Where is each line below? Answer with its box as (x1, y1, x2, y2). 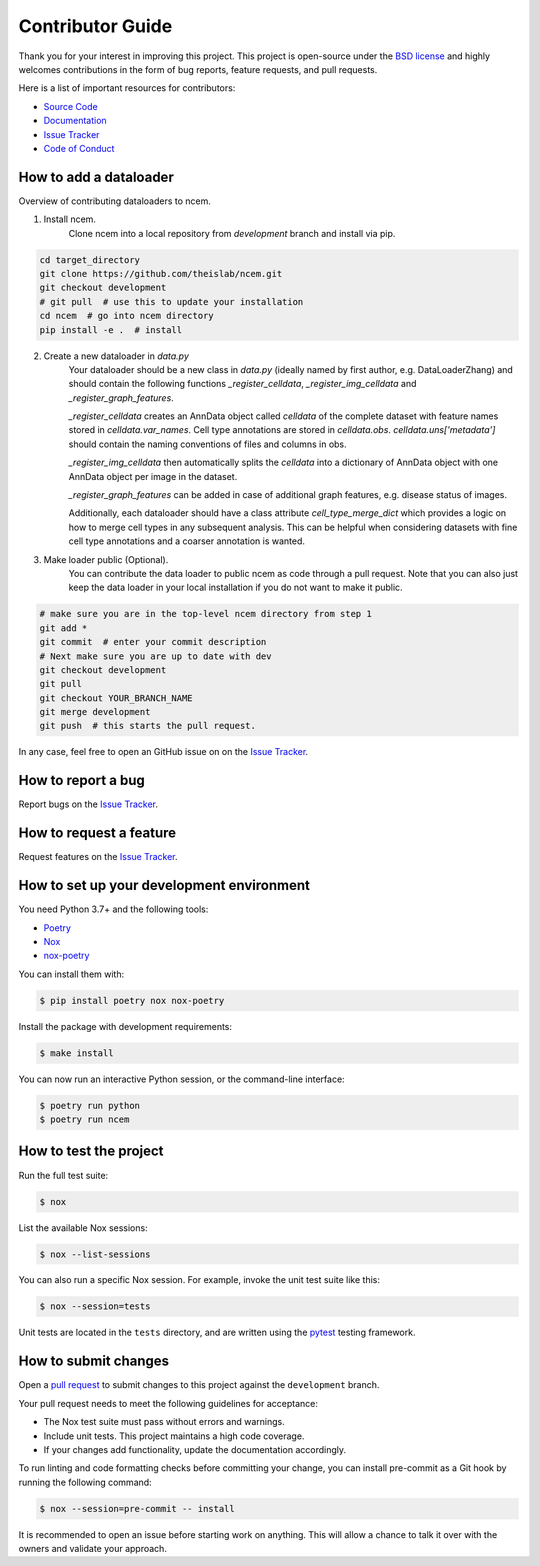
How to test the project (18, 1143, 164, 1160)
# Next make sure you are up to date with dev (39, 650, 272, 662)
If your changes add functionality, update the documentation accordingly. (43, 1443, 347, 1455)
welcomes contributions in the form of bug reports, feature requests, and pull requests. (18, 63, 378, 75)
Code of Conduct (43, 142, 115, 154)
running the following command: (18, 1476, 152, 1488)
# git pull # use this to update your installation (39, 296, 304, 307)
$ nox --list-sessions (39, 1248, 151, 1260)
